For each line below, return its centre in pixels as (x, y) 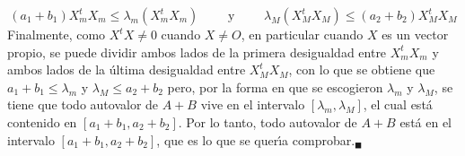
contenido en (42, 121)
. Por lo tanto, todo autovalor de (268, 121)
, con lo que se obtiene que (362, 69)
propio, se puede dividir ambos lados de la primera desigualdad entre (197, 52)
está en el (426, 121)
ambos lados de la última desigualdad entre (127, 69)
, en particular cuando (302, 34)
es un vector (415, 34)
